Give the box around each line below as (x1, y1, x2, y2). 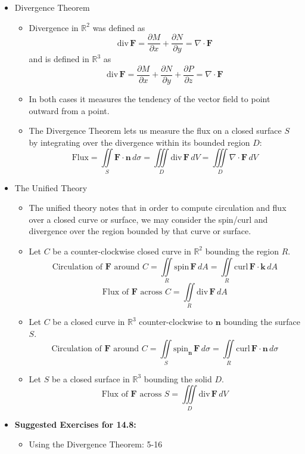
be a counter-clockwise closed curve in (52, 244, 191, 257)
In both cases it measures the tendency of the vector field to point (29, 92, 270, 105)
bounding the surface (223, 315, 300, 328)
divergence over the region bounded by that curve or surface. (29, 225, 251, 237)
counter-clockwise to (139, 315, 213, 328)
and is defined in (29, 53, 89, 65)
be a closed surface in (51, 372, 130, 385)
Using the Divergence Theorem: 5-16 (29, 438, 163, 450)
